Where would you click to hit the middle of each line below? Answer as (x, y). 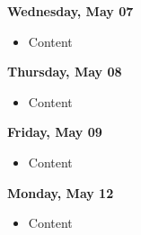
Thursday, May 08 (65, 72)
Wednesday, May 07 (70, 11)
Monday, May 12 (61, 192)
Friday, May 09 (55, 132)
